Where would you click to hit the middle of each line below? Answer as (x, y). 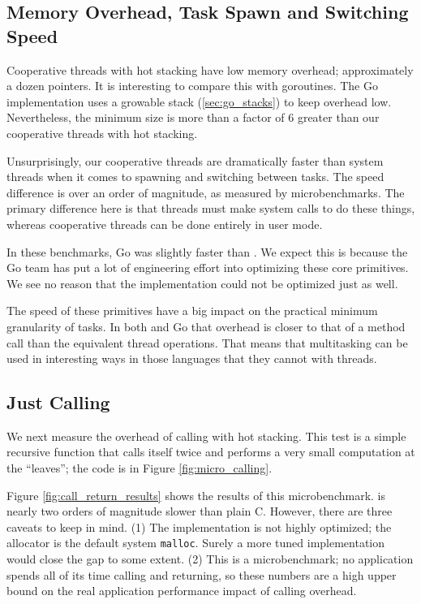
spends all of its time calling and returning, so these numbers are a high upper (202, 574)
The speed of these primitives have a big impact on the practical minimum (192, 311)
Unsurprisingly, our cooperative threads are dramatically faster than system (195, 160)
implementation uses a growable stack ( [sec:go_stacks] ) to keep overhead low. (199, 101)
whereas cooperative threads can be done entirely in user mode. (165, 224)
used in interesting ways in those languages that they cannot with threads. (192, 358)
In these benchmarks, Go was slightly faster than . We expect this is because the (207, 251)
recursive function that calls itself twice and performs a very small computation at (211, 452)
